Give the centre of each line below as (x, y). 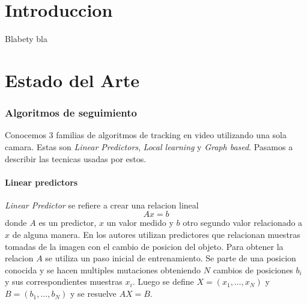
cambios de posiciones (253, 269)
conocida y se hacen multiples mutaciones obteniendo (103, 269)
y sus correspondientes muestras (64, 281)
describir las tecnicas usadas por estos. (76, 158)
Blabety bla (26, 39)
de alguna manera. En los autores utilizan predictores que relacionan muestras (156, 235)
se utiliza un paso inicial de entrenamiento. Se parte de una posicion (171, 258)
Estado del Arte (72, 80)
